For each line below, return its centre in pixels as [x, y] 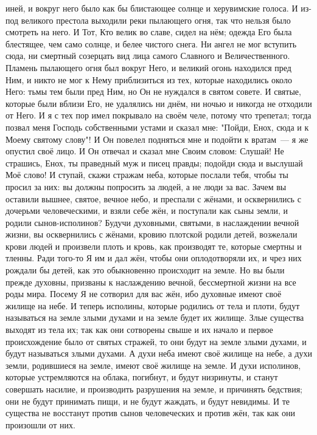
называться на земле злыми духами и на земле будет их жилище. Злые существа [155, 317]
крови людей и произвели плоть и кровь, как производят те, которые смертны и [154, 246]
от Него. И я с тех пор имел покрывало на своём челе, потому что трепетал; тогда [158, 115]
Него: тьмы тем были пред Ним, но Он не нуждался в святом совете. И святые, [153, 91]
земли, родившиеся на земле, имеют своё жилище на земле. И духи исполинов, [153, 365]
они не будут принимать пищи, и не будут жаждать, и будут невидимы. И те [148, 401]
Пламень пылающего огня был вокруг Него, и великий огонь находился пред [148, 67]
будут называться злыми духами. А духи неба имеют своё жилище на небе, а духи [159, 353]
